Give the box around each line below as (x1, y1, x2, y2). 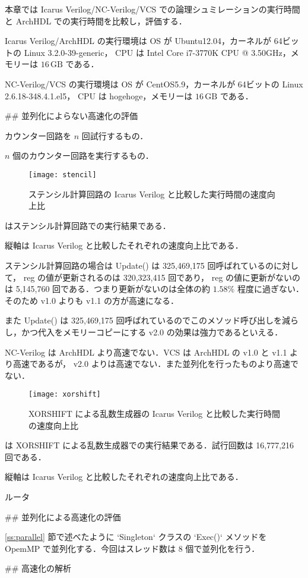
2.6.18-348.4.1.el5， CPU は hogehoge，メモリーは (5, 89, 193, 102)
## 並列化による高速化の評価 (5, 510, 121, 523)
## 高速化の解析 (5, 562, 71, 574)
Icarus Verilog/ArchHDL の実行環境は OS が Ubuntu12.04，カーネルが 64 (5, 34, 282, 47)
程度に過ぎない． (237, 282, 304, 295)
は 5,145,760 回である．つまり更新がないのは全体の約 (5, 282, 210, 295)
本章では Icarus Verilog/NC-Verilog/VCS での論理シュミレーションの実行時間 (5, 3, 300, 15)
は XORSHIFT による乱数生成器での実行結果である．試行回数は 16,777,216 (5, 439, 294, 451)
